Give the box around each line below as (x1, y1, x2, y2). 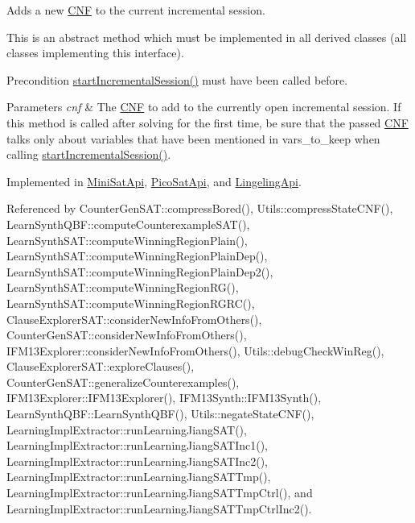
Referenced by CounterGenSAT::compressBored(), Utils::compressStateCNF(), (6, 200, 393, 217)
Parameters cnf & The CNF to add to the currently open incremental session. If (6, 98, 401, 115)
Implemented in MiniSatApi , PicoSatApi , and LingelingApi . (6, 172, 302, 189)
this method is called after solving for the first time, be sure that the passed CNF (6, 114, 409, 131)
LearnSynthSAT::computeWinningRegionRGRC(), (6, 294, 255, 311)
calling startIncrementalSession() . (6, 146, 171, 163)
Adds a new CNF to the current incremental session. (6, 2, 265, 18)
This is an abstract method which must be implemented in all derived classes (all (6, 28, 407, 45)
